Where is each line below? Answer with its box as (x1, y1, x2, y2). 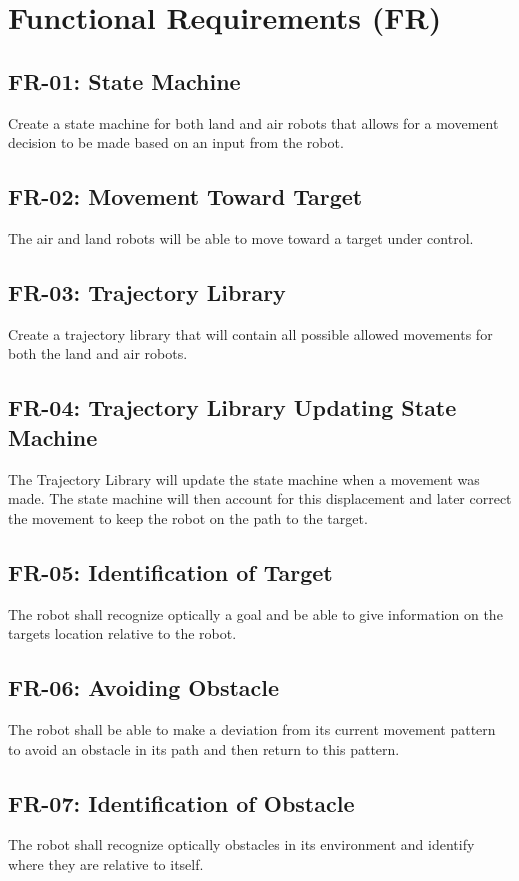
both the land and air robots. (8, 343, 188, 364)
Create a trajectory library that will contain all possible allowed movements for (8, 323, 493, 344)
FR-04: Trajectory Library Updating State (8, 392, 457, 423)
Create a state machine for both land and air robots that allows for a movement (8, 112, 499, 133)
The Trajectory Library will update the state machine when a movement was (8, 468, 480, 489)
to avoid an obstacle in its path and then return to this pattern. (8, 738, 400, 759)
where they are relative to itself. (8, 853, 204, 874)
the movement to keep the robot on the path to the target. (8, 507, 368, 528)
